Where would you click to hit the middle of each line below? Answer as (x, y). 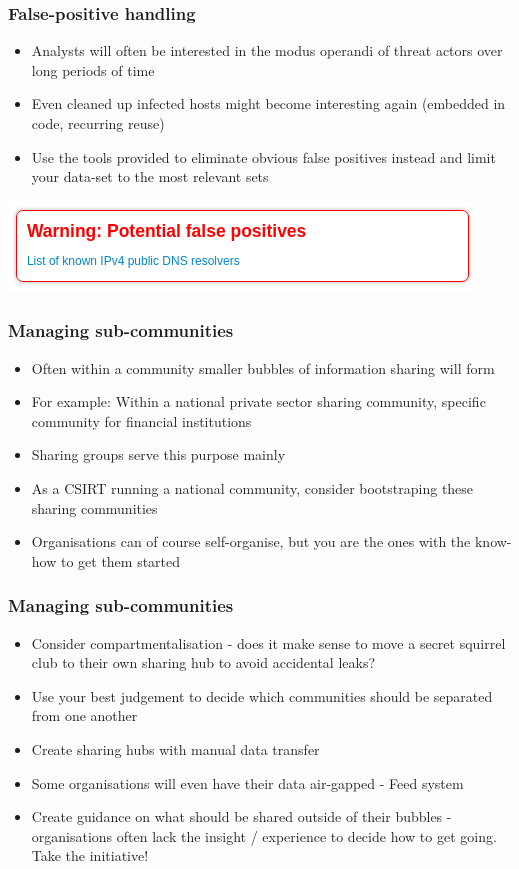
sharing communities (94, 507)
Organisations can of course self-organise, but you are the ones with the (251, 541)
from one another (84, 715)
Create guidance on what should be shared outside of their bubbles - (241, 816)
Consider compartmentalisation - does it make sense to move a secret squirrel (268, 642)
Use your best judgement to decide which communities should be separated (262, 695)
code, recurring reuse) (98, 123)
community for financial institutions (141, 420)
